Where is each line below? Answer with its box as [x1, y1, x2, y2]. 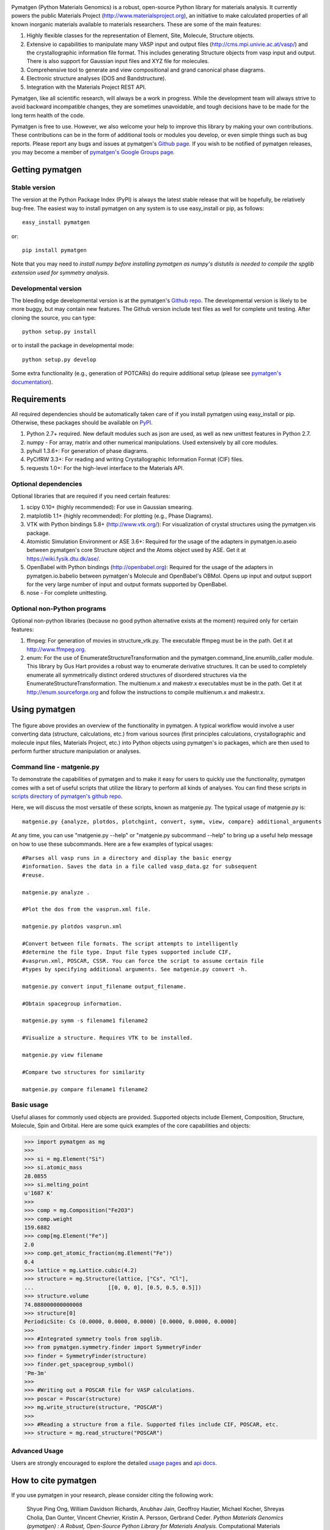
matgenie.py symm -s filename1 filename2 [22, 1017, 148, 1024]
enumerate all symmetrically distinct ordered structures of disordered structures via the [26, 671, 247, 679]
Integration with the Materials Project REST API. [26, 83, 147, 91]
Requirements [11, 394, 67, 405]
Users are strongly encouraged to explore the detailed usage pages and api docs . [11, 1460, 217, 1467]
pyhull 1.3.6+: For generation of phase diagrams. [26, 447, 148, 455]
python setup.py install [22, 328, 97, 335]
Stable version [11, 184, 56, 192]
